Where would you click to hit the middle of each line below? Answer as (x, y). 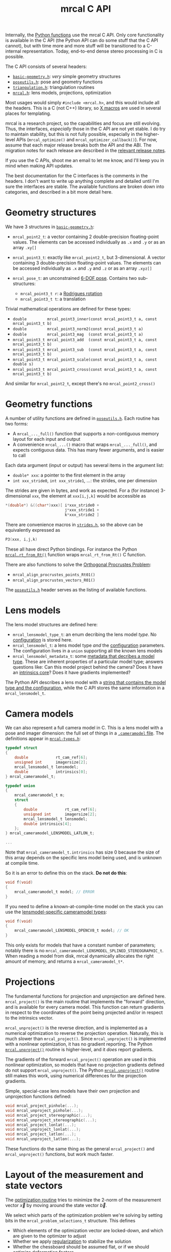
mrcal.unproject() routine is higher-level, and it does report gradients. (79, 1049)
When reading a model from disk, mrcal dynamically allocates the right (80, 956)
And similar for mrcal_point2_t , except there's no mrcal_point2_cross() (80, 384)
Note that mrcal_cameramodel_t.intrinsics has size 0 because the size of (82, 852)
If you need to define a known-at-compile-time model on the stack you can (84, 906)
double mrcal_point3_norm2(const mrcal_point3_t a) (78, 329)
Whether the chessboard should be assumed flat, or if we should (81, 1246)
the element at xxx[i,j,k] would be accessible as (94, 496)
